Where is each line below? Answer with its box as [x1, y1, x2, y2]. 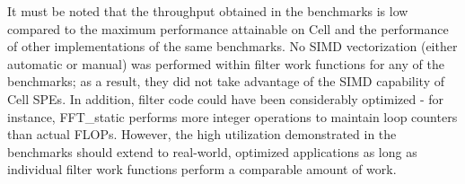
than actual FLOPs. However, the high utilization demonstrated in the [7, 125, 397, 144]
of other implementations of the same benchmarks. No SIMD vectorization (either [7, 37, 458, 56]
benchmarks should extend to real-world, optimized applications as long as [7, 142, 417, 161]
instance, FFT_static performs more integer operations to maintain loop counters [7, 107, 458, 126]
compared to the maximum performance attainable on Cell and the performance [7, 19, 449, 38]
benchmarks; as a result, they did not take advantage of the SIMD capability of [7, 72, 445, 91]
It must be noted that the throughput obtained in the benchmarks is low [7, 2, 408, 20]
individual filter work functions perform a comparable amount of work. [7, 160, 397, 179]
